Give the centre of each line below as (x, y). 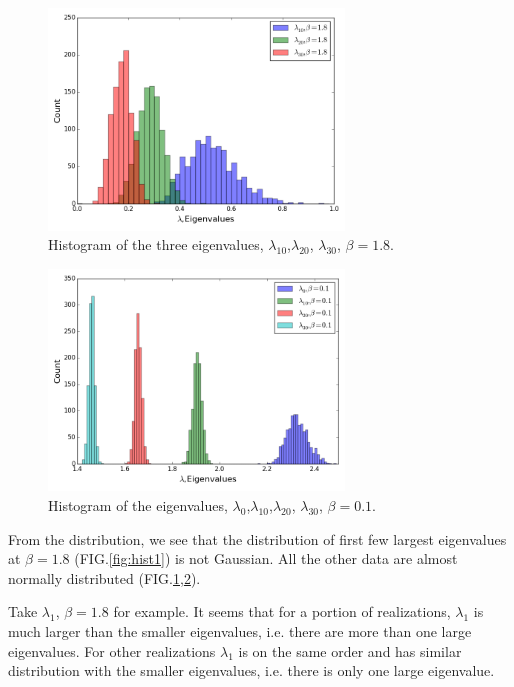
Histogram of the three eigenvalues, (156, 244)
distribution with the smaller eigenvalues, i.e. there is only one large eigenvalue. (251, 670)
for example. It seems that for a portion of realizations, (282, 611)
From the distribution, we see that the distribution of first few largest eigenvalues (257, 538)
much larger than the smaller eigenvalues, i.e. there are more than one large (240, 630)
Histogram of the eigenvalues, (138, 504)
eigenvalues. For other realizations (112, 650)
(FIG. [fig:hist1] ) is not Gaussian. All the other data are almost (266, 558)
